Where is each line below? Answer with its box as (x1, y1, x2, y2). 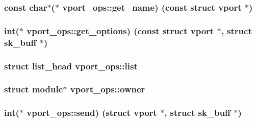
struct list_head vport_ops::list (4, 59, 138, 72)
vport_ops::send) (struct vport (27, 106, 157, 119)
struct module (4, 83, 63, 95)
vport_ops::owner (70, 83, 145, 95)
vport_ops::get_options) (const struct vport (27, 24, 214, 37)
